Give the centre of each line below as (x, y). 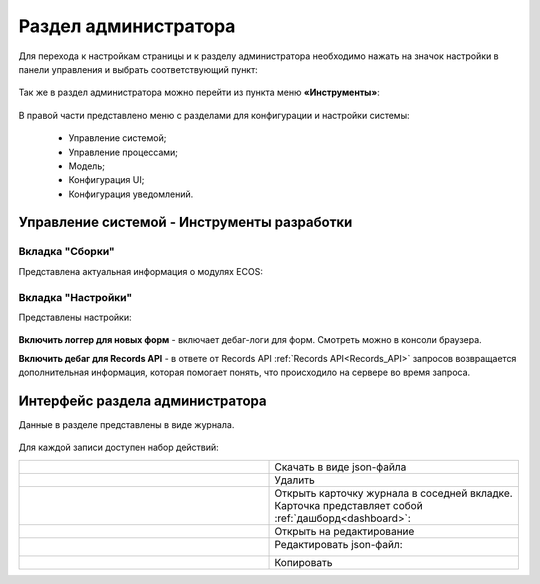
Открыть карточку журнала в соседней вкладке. (394, 493)
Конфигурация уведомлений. (131, 194)
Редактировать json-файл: (339, 544)
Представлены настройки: (75, 317)
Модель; (86, 166)
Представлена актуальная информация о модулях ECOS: (141, 271)
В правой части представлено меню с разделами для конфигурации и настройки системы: (214, 115)
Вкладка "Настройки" (75, 297)
